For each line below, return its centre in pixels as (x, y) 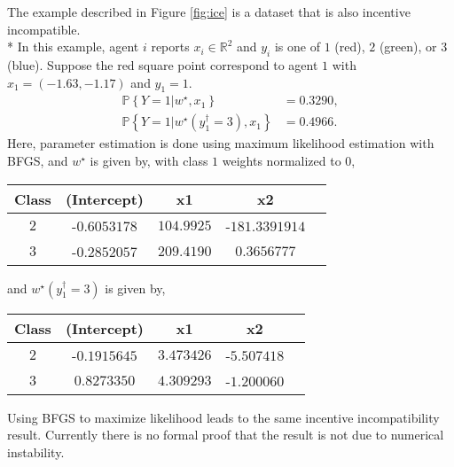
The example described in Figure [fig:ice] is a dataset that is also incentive (209, 12)
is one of (297, 47)
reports (170, 47)
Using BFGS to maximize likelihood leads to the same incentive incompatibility (223, 417)
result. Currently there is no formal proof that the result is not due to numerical (226, 435)
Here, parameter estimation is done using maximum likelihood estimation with (221, 143)
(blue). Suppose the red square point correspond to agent (163, 64)
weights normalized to (282, 161)
